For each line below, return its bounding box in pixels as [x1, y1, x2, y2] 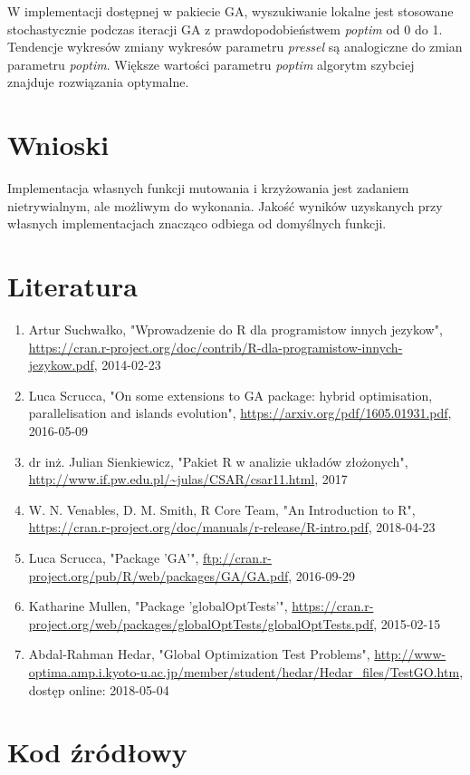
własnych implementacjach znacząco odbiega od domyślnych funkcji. [7, 214, 387, 233]
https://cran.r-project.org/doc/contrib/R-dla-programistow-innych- [28, 337, 403, 356]
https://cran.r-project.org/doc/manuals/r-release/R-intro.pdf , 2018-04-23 [28, 518, 436, 537]
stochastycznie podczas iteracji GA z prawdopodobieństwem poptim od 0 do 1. [7, 19, 443, 38]
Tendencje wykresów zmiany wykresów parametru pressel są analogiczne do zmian [7, 37, 463, 56]
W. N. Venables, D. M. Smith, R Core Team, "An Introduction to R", [28, 499, 416, 518]
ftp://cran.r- [203, 547, 272, 567]
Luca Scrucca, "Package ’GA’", [28, 547, 199, 567]
